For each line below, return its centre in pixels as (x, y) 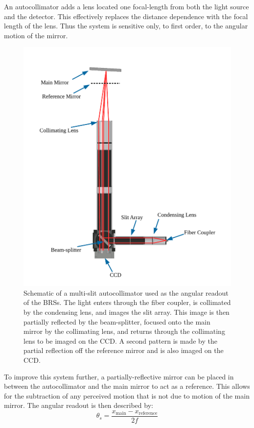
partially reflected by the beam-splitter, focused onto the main (117, 321)
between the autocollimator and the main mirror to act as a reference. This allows (127, 386)
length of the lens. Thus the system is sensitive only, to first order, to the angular (126, 26)
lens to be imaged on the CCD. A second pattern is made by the (120, 340)
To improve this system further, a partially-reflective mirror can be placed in (119, 376)
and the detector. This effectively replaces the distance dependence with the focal (126, 16)
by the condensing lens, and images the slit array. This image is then (127, 312)
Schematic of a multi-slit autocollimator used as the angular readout (126, 292)
